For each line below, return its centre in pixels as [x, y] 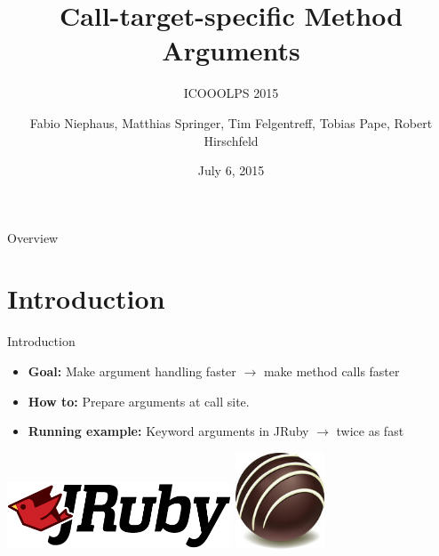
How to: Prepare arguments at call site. [139, 401]
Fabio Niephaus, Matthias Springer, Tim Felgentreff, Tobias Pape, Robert [231, 122]
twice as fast [370, 431]
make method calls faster [331, 371]
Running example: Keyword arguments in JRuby [168, 431]
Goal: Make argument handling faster [132, 371]
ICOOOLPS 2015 [231, 93]
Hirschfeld [231, 140]
